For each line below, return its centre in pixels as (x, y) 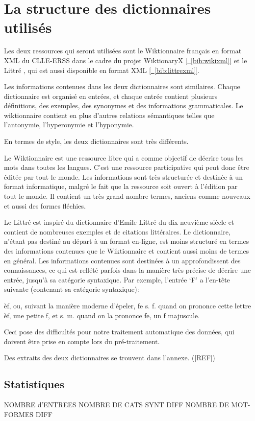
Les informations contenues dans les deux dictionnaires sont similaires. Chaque (122, 86)
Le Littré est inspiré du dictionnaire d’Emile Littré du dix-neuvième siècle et (119, 222)
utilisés (28, 27)
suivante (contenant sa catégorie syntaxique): (72, 289)
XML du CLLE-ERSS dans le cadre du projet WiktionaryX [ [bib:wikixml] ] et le (126, 60)
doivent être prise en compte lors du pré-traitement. (82, 341)
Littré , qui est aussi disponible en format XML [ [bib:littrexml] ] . (102, 70)
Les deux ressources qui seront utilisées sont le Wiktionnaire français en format (123, 51)
